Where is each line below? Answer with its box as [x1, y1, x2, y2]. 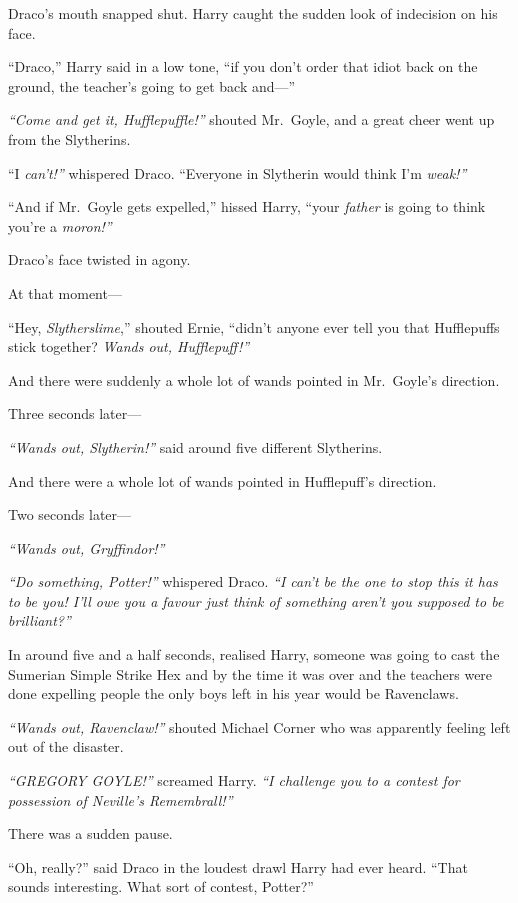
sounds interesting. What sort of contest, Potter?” [8, 876, 314, 897]
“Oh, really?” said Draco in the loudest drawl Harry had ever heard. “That [8, 856, 468, 877]
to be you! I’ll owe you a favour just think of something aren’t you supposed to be [8, 590, 504, 611]
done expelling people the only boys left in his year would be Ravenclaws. [8, 683, 459, 704]
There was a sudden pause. [8, 823, 173, 844]
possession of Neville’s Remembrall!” [8, 789, 233, 810]
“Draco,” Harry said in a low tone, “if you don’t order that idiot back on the [8, 56, 478, 77]
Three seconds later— [8, 403, 142, 424]
